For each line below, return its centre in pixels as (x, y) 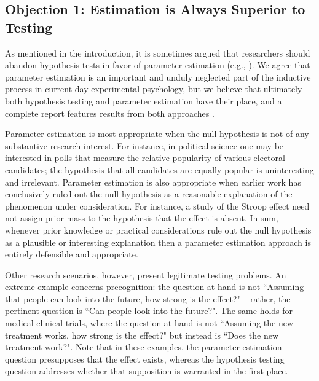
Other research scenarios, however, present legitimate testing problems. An (146, 274)
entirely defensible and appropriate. (72, 254)
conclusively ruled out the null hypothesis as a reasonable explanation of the (149, 194)
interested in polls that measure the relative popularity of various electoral (145, 158)
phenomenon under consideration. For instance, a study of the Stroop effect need (157, 206)
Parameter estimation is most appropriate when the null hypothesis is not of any (157, 134)
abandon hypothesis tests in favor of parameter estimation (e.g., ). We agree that (158, 65)
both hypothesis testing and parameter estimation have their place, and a (144, 100)
